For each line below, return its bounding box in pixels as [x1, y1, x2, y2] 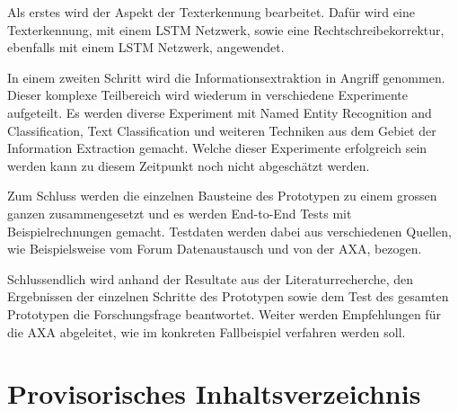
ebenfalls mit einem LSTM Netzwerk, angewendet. [7, 38, 285, 57]
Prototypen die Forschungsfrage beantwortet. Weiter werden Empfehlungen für [7, 304, 441, 323]
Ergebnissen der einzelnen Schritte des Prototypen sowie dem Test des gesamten [7, 287, 449, 306]
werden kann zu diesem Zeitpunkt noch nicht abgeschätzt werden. [7, 156, 370, 174]
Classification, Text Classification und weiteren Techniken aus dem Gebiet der [7, 121, 436, 139]
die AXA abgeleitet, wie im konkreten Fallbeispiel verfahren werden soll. [7, 322, 406, 341]
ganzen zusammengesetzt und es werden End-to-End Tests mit [7, 203, 352, 222]
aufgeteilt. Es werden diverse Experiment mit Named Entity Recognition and [7, 103, 432, 121]
